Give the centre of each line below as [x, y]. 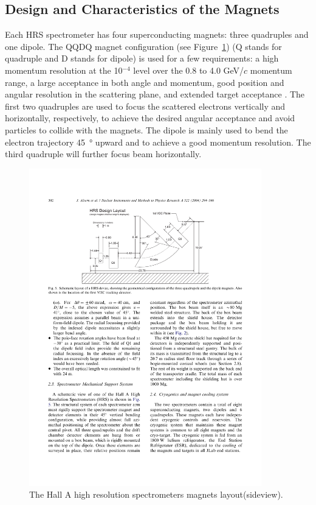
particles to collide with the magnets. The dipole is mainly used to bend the [146, 129]
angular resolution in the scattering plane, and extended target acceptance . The [155, 94]
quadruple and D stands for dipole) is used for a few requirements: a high [142, 58]
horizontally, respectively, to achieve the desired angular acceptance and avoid [150, 118]
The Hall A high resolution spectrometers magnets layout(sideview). [156, 494]
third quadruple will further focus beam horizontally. [103, 154]
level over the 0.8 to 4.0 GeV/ [189, 70]
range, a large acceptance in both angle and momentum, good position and [145, 82]
